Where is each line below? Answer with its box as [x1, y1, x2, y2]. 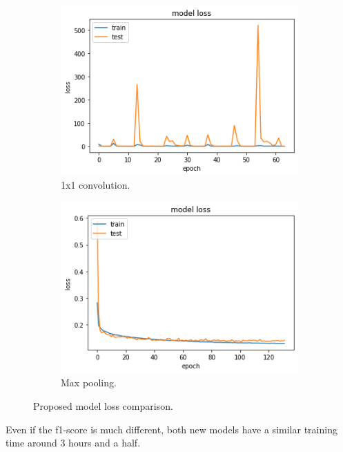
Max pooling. [61, 375, 117, 390]
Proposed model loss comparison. [33, 398, 173, 413]
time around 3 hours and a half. [6, 435, 141, 450]
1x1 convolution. [61, 178, 130, 192]
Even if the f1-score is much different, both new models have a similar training [6, 422, 337, 436]
